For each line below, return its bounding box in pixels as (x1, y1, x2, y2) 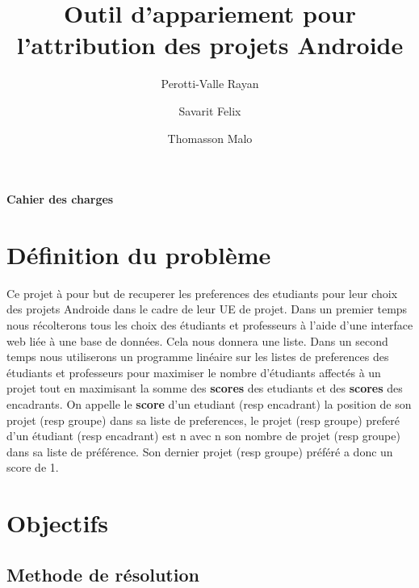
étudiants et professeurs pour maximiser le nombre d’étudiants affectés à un (6, 363, 381, 380)
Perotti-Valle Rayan (161, 75, 259, 92)
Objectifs (6, 506, 108, 540)
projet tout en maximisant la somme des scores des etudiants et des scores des (6, 380, 403, 397)
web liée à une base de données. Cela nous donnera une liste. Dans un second (6, 332, 388, 349)
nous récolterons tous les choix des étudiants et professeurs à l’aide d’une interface (6, 317, 413, 333)
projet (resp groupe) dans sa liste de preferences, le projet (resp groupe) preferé (6, 411, 400, 428)
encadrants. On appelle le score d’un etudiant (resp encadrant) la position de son (6, 395, 412, 412)
